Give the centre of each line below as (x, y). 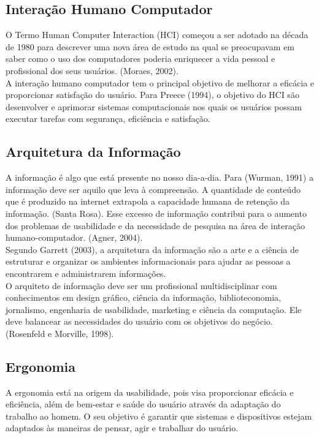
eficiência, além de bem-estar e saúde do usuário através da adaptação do (143, 404)
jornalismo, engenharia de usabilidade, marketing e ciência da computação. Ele (154, 309)
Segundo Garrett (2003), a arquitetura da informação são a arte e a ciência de (152, 249)
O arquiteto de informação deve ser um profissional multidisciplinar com (141, 285)
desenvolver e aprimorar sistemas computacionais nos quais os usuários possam (154, 106)
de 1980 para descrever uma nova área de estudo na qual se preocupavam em (150, 46)
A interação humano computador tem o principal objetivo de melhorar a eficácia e (160, 82)
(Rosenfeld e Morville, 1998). (60, 333)
